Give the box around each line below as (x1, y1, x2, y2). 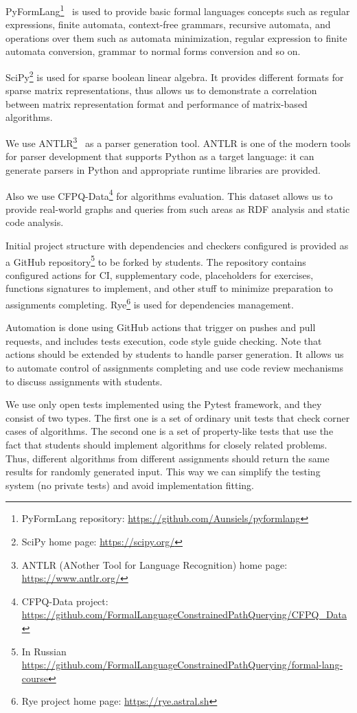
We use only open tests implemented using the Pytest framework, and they (5, 397, 322, 411)
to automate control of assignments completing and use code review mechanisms (5, 361, 344, 374)
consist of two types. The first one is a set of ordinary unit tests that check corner (5, 410, 350, 425)
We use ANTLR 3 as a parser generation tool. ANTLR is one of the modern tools (5, 134, 351, 150)
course (21, 670, 49, 685)
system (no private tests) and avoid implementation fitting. (5, 477, 255, 492)
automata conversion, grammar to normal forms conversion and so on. (5, 44, 301, 58)
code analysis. (5, 215, 64, 229)
